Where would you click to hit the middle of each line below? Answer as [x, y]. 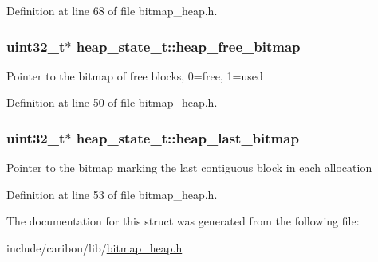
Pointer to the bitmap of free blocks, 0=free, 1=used [135, 75]
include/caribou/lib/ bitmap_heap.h [94, 248]
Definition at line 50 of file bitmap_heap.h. [112, 102]
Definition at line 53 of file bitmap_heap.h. [112, 194]
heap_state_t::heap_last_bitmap [187, 137]
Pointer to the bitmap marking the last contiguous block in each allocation [189, 168]
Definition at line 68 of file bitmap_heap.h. [112, 10]
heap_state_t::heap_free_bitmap [188, 46]
